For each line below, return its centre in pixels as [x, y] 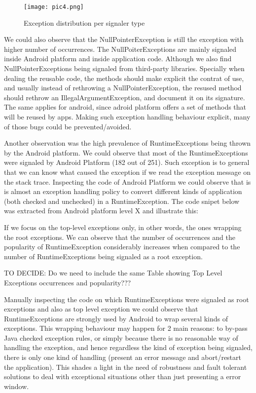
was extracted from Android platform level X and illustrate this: [101, 211]
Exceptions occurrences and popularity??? [68, 282]
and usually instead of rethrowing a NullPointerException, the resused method [123, 88]
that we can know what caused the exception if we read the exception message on [127, 172]
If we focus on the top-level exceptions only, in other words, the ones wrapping [123, 227]
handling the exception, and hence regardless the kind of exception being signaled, [128, 347]
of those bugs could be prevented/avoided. [68, 126]
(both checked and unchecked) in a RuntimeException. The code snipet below [122, 201]
